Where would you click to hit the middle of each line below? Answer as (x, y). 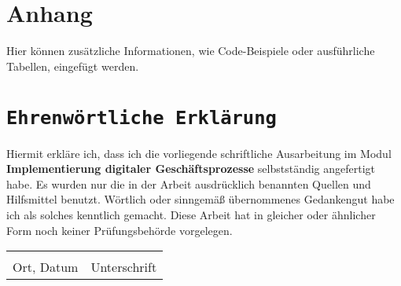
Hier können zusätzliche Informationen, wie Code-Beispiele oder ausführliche (191, 51)
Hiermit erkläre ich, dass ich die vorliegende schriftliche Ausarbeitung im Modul (199, 153)
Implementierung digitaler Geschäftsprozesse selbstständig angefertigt (191, 169)
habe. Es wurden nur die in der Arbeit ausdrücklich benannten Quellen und (189, 183)
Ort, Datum (46, 267)
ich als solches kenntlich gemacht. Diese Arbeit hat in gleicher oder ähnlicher (191, 214)
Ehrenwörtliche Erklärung (142, 117)
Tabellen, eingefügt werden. (73, 66)
